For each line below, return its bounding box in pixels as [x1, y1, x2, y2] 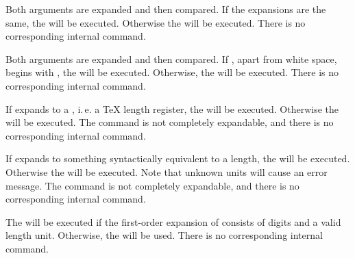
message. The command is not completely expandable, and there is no [5, 178, 299, 192]
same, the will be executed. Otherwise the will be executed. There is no [5, 15, 306, 29]
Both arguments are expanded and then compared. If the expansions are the [5, 2, 326, 16]
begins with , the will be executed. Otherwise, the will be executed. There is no [5, 65, 339, 79]
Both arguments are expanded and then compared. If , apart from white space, [5, 51, 337, 66]
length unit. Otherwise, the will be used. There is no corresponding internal [5, 228, 323, 242]
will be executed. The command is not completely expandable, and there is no [5, 115, 334, 129]
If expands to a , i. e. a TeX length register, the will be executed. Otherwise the [5, 101, 339, 116]
